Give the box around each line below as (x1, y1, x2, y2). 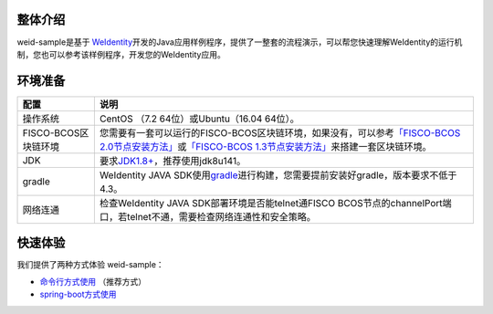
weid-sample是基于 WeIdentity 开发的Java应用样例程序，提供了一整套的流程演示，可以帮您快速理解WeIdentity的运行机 (16, 37, 463, 47)
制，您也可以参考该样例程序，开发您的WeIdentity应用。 (16, 48, 226, 59)
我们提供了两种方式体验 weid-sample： (16, 259, 164, 270)
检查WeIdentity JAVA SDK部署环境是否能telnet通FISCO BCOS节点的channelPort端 (99, 196, 452, 209)
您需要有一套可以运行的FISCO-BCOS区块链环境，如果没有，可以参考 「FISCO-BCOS (99, 126, 461, 139)
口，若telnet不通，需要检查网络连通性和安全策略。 (99, 210, 317, 223)
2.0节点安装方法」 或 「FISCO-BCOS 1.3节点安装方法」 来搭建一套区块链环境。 (99, 140, 432, 152)
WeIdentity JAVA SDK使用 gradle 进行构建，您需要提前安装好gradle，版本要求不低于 (99, 169, 457, 182)
